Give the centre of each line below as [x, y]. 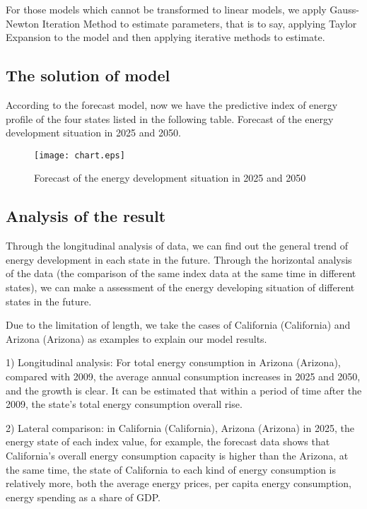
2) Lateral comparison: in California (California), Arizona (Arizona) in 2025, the [180, 427]
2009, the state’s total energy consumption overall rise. [124, 404]
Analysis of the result [86, 216]
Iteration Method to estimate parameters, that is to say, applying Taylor [199, 23]
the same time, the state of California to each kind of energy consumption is [171, 469]
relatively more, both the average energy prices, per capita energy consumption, [179, 483]
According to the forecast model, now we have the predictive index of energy [172, 104]
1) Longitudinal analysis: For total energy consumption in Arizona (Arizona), [173, 362]
